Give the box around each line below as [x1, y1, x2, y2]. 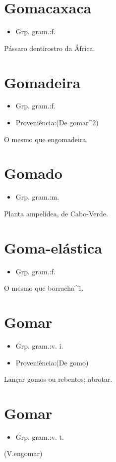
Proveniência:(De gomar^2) [15, 117, 99, 128]
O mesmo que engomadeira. [4, 134, 88, 144]
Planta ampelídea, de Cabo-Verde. [4, 208, 108, 218]
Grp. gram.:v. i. [15, 340, 63, 351]
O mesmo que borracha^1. [4, 283, 84, 293]
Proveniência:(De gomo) [15, 357, 89, 367]
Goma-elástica [4, 237, 103, 257]
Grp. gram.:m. [15, 192, 59, 202]
